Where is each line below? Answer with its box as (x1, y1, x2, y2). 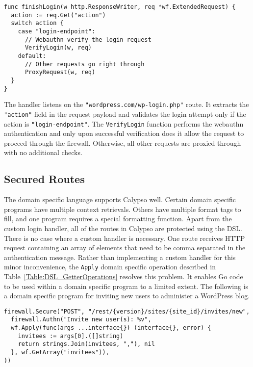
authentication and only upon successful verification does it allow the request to (4, 128, 244, 138)
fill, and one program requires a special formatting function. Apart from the (4, 213, 232, 224)
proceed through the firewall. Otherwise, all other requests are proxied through (4, 137, 241, 148)
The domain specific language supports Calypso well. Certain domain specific (4, 194, 236, 205)
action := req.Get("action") (11, 11, 106, 19)
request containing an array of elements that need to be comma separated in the (4, 242, 246, 253)
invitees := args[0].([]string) (18, 332, 124, 340)
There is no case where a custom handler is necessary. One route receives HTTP (4, 233, 245, 243)
